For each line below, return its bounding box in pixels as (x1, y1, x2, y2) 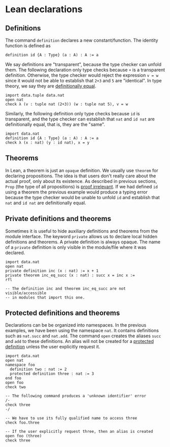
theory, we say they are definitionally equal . (5, 83, 96, 89)
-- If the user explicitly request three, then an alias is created (5, 429, 153, 434)
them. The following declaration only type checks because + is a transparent (5, 67, 165, 73)
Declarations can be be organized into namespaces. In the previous (5, 322, 147, 328)
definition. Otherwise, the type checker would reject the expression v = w (5, 72, 159, 78)
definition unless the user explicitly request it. (5, 344, 100, 350)
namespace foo (5, 362, 36, 368)
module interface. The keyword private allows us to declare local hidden (5, 233, 157, 239)
